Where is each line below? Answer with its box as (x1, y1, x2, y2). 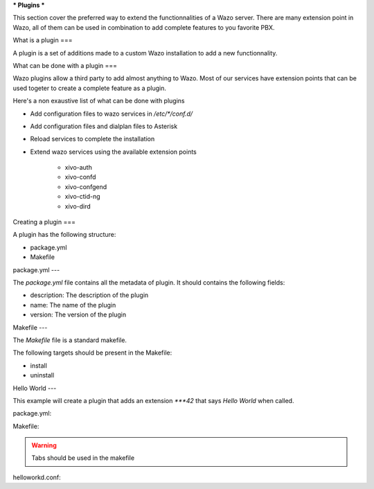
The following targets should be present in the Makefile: (12, 348, 172, 357)
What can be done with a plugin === (12, 61, 118, 69)
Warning (31, 441, 57, 450)
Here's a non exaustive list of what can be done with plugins (12, 97, 185, 105)
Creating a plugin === (12, 218, 76, 226)
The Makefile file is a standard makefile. (12, 336, 127, 344)
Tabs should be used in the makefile (31, 454, 135, 462)
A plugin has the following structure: (12, 231, 116, 239)
